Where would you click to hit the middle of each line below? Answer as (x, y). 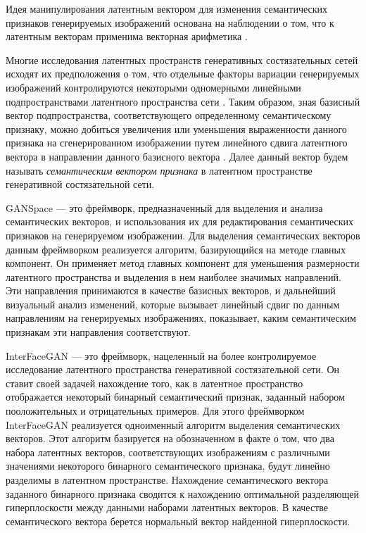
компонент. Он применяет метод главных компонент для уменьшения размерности (183, 263)
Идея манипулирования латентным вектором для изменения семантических (167, 8)
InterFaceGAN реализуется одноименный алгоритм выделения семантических (173, 424)
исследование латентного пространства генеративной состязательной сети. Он (173, 369)
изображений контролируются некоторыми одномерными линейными (153, 87)
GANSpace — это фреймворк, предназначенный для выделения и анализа (164, 207)
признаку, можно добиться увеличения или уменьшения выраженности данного (176, 128)
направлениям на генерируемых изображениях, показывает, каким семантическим (181, 318)
